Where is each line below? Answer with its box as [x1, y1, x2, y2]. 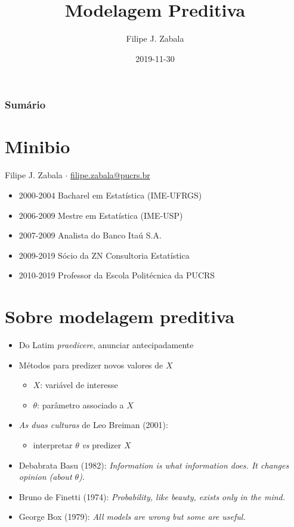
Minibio [5, 134, 70, 159]
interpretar [33, 439, 73, 451]
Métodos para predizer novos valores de [18, 358, 163, 371]
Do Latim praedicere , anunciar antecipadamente [18, 339, 194, 351]
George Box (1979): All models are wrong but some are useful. [18, 510, 246, 523]
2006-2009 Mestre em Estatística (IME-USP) [18, 209, 183, 221]
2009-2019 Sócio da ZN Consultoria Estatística [18, 249, 190, 261]
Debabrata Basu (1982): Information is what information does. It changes [18, 458, 289, 471]
